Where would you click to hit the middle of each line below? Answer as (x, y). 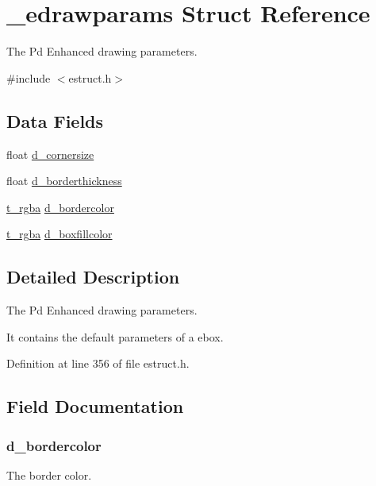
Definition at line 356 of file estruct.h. (98, 363)
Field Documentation (95, 406)
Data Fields (55, 120)
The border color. (49, 474)
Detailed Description (93, 277)
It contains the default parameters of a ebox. (115, 336)
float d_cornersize (50, 154)
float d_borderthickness (64, 181)
